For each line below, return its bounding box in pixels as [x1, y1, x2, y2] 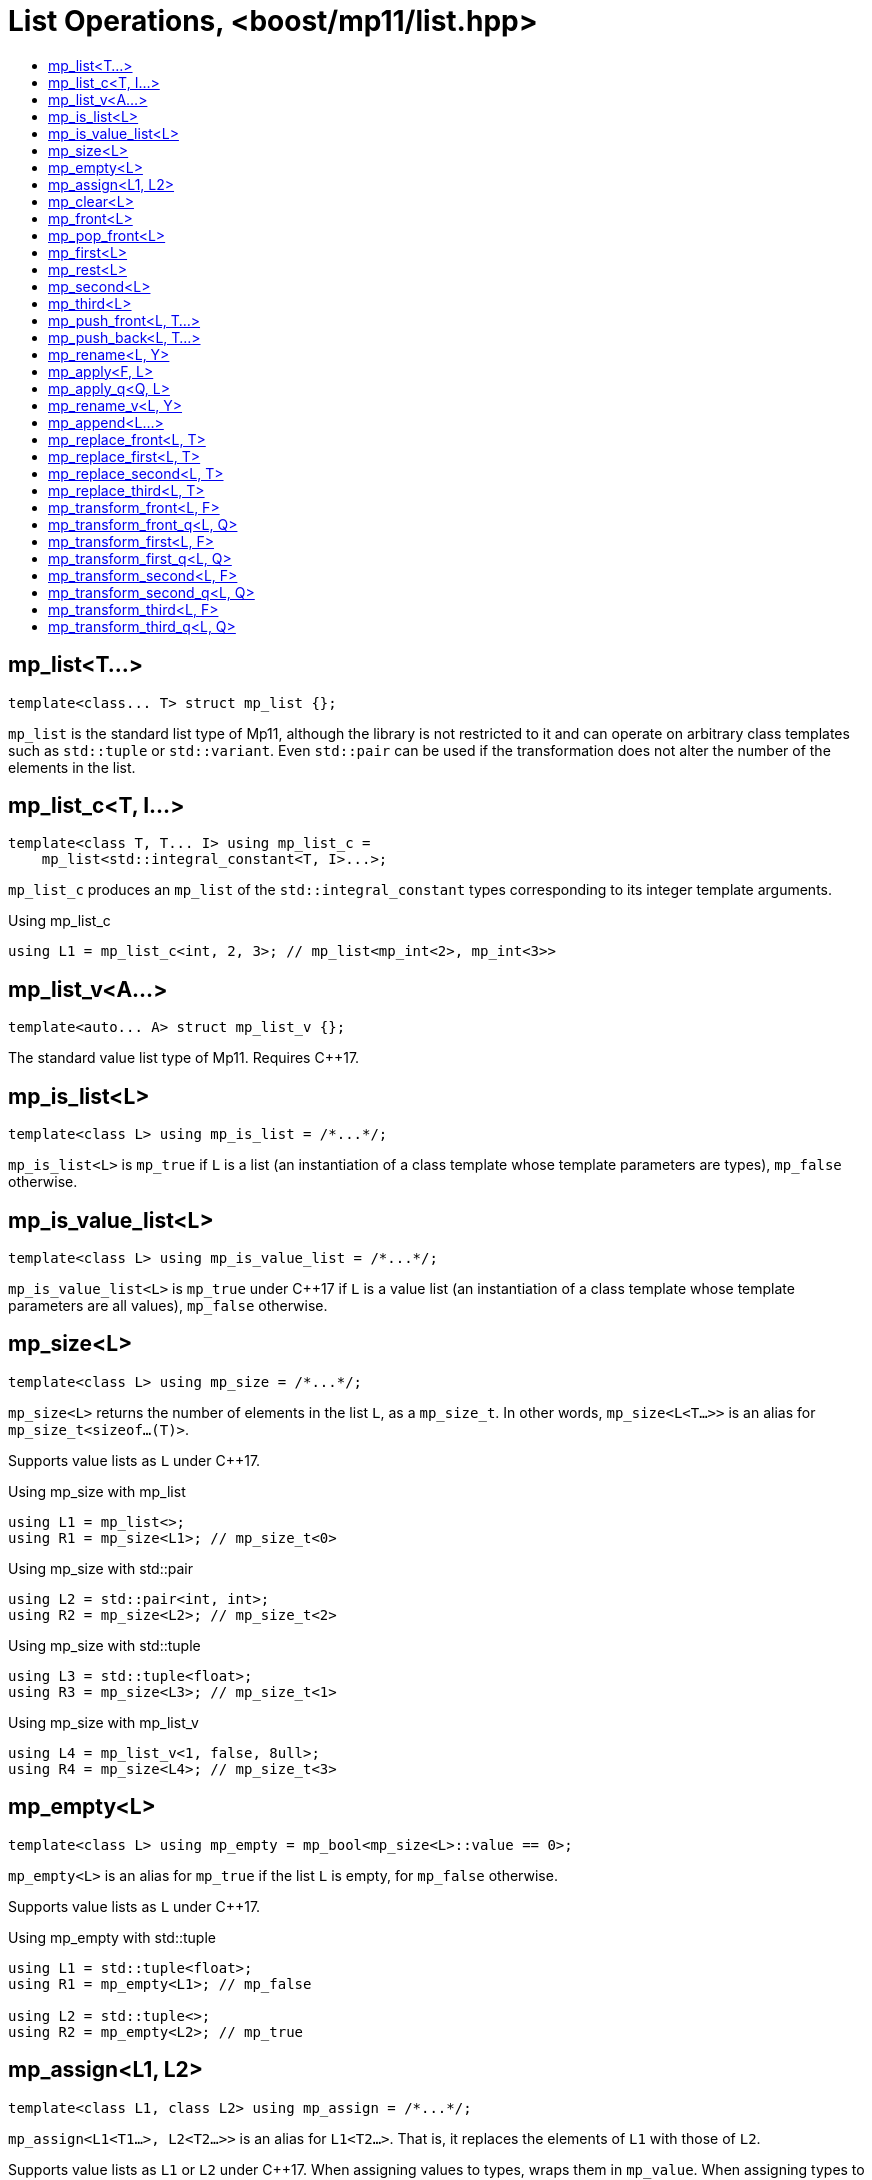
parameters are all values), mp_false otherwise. [8, 1296, 328, 1314]
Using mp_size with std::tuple [8, 1636, 201, 1654]
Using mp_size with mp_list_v [8, 1713, 199, 1731]
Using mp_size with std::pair [8, 1559, 193, 1577]
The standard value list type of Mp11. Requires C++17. [8, 1049, 360, 1067]
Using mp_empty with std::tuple [8, 1928, 216, 1946]
